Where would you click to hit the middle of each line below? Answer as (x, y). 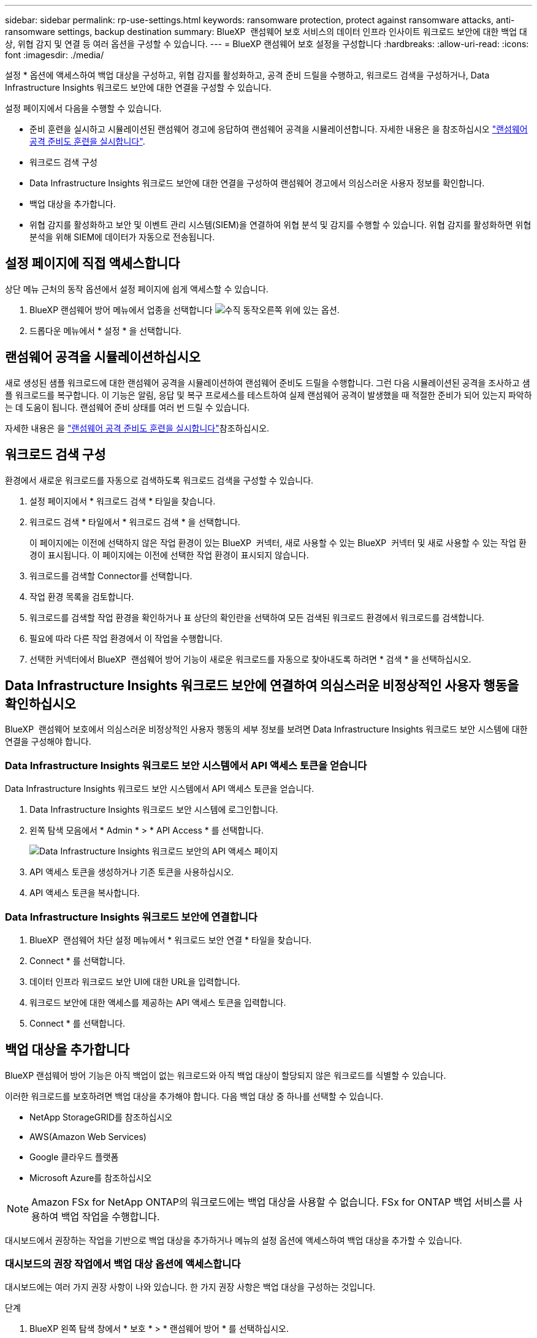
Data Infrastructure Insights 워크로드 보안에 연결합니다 (131, 917)
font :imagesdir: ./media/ (55, 55)
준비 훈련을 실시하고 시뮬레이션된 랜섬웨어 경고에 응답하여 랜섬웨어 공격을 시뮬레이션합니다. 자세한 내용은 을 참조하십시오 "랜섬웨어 (279, 129)
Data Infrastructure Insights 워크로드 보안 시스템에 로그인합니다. (154, 810)
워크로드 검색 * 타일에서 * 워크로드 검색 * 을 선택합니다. (135, 522)
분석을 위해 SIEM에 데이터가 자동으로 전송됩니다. (122, 237)
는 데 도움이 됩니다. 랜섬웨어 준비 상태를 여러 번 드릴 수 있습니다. (128, 407)
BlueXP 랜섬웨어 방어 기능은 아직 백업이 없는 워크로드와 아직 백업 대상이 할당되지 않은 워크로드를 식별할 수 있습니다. (226, 1075)
